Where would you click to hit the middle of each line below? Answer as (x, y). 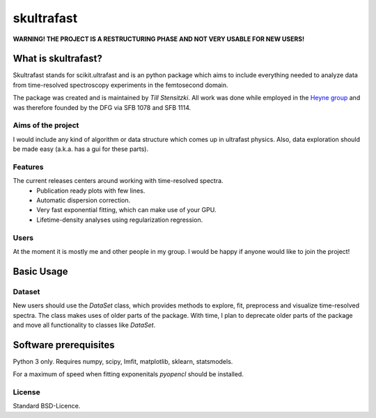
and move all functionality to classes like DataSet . (84, 325)
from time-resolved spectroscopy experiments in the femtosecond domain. (120, 85)
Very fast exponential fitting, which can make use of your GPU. (126, 210)
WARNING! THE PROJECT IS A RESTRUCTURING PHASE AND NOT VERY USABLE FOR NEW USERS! (159, 39)
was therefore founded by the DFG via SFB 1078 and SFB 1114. (102, 107)
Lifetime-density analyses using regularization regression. (120, 220)
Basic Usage (40, 271)
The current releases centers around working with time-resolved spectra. (118, 181)
